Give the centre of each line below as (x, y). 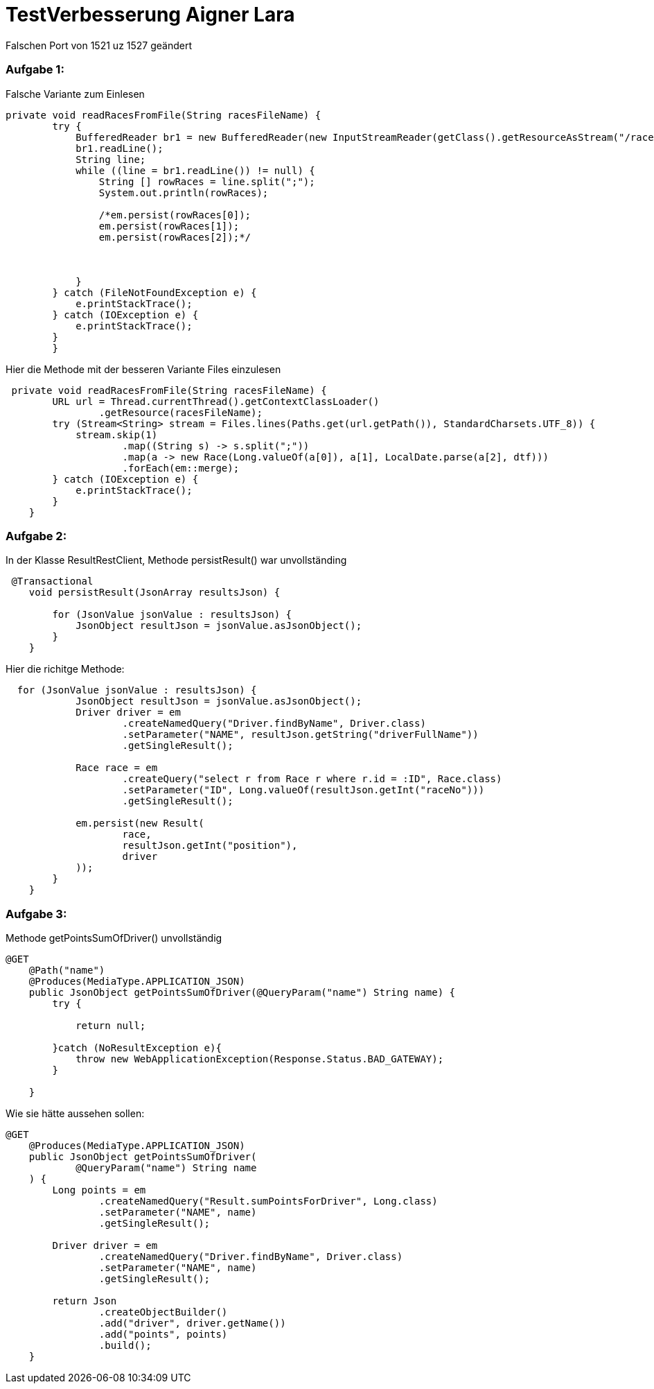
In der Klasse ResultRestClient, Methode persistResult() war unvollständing (176, 560)
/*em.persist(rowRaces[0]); (175, 215)
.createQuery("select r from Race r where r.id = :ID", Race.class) (312, 779)
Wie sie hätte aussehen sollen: (75, 1113)
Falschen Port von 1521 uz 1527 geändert (99, 45)
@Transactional (52, 581)
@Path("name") (67, 970)
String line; (111, 159)
